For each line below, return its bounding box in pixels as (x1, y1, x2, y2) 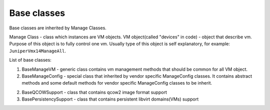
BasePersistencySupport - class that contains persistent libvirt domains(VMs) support (21, 96, 199, 102)
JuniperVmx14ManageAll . (9, 48, 66, 54)
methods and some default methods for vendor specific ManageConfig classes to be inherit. (21, 80, 212, 86)
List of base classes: (9, 57, 52, 63)
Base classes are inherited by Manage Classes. (9, 25, 107, 31)
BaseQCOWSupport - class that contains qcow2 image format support (21, 89, 167, 95)
